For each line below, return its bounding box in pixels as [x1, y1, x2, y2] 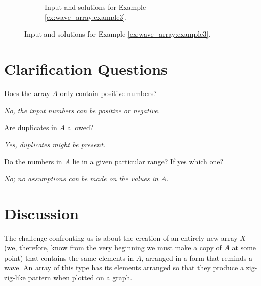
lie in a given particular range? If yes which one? [72, 156, 224, 167]
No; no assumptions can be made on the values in [4, 173, 158, 183]
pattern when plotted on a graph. [28, 272, 133, 282]
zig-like [4, 272, 26, 282]
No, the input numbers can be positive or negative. [4, 105, 160, 115]
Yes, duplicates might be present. [4, 139, 106, 149]
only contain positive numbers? [60, 87, 157, 98]
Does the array [4, 87, 50, 98]
